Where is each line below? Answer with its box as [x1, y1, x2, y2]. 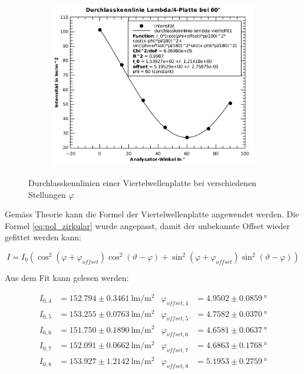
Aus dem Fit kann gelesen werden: [5, 272, 129, 284]
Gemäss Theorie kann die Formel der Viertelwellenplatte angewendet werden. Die [5, 208, 299, 220]
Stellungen [28, 188, 66, 200]
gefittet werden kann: [5, 231, 81, 243]
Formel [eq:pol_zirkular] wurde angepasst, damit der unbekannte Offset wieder [5, 219, 290, 231]
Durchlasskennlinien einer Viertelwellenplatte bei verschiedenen [28, 177, 257, 189]
